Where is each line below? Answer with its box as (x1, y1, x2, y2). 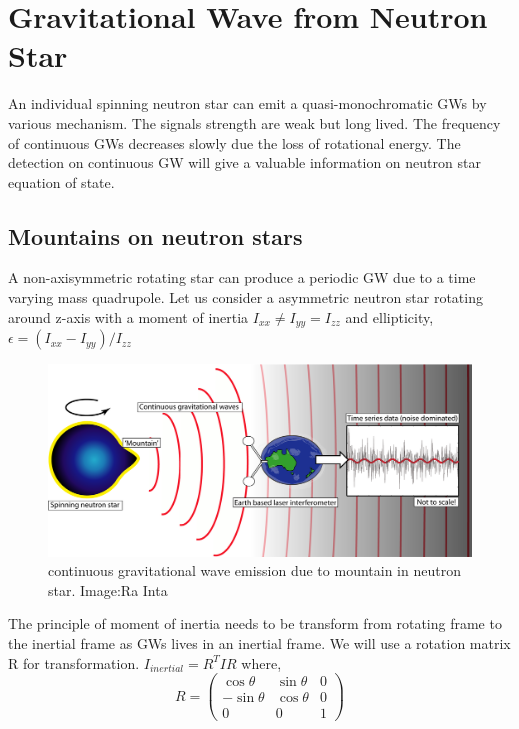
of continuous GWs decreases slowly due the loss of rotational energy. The (8, 132, 461, 153)
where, (241, 652, 282, 673)
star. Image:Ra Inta (48, 579, 168, 600)
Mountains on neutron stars (8, 220, 303, 251)
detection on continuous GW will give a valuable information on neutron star (8, 152, 481, 173)
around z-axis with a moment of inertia (8, 306, 249, 327)
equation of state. (8, 171, 115, 192)
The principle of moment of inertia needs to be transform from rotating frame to (8, 613, 502, 634)
